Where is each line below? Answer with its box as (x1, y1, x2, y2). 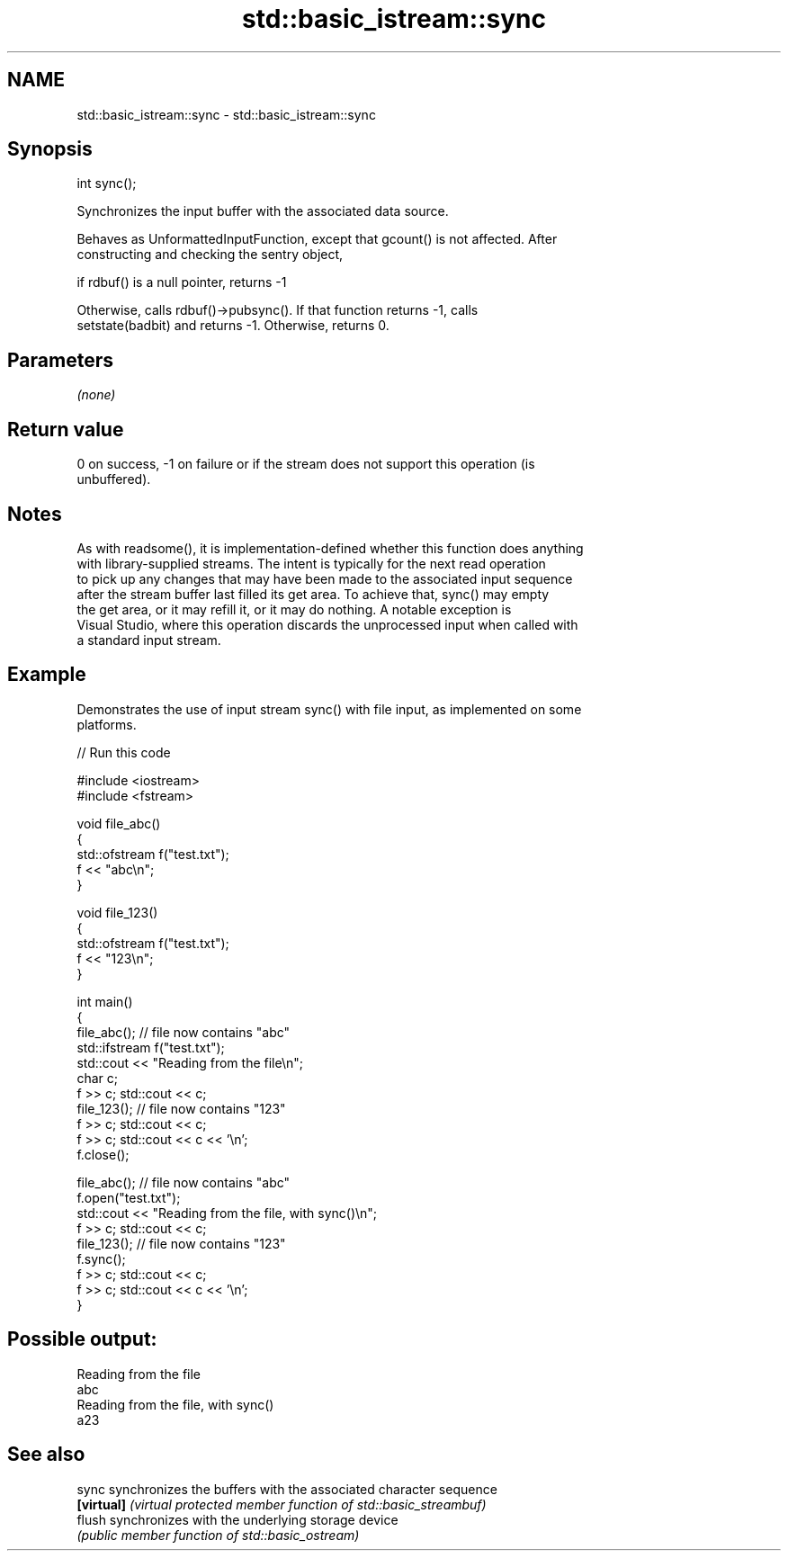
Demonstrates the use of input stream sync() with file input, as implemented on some (76, 701, 582, 717)
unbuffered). (76, 471, 151, 488)
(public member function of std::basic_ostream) (76, 1527, 360, 1543)
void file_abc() (76, 815, 161, 831)
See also (7, 1443, 85, 1466)
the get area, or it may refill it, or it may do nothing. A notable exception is (76, 601, 512, 617)
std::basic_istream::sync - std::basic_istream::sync (76, 106, 376, 122)
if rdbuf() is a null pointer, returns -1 (76, 274, 287, 291)
